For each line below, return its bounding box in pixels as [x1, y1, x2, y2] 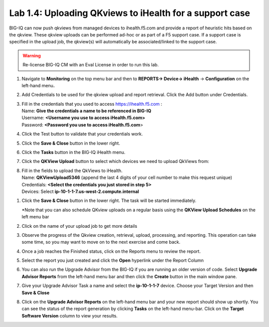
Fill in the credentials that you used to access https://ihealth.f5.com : [21, 101, 162, 107]
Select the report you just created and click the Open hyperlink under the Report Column [21, 257, 204, 264]
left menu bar [21, 214, 49, 220]
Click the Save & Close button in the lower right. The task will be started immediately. [21, 197, 197, 204]
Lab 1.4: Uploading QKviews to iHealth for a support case [9, 7, 251, 18]
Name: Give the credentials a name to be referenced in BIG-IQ [21, 108, 151, 114]
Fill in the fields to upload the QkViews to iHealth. [21, 167, 123, 173]
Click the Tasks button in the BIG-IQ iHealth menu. [21, 150, 126, 156]
